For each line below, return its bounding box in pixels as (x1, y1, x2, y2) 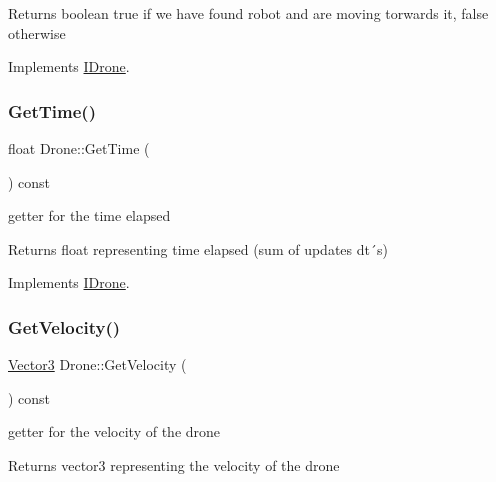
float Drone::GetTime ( (8, 138, 150, 158)
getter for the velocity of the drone (8, 421, 221, 442)
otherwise (8, 22, 66, 43)
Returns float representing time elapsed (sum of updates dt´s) (8, 238, 388, 259)
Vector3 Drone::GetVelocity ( (8, 354, 187, 375)
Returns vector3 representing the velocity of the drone (8, 454, 340, 475)
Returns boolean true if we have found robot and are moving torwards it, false (8, 3, 489, 23)
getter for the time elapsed (8, 205, 171, 226)
